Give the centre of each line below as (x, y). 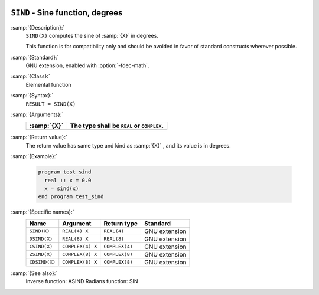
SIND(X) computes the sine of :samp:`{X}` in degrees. (92, 35)
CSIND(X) (41, 247)
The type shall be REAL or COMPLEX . (117, 126)
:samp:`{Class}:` (30, 76)
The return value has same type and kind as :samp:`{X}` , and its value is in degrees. (128, 145)
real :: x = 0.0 (68, 180)
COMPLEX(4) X (80, 247)
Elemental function (48, 84)
